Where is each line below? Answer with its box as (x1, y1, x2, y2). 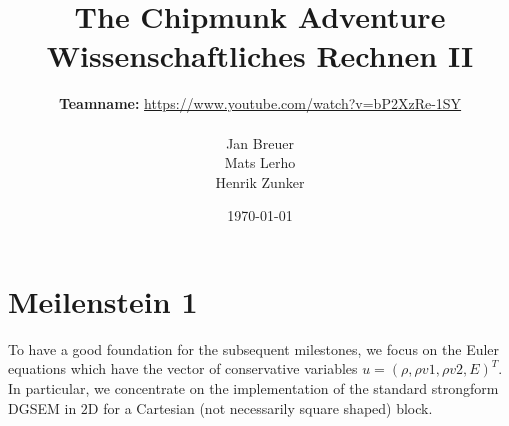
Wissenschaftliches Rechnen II (46, 35, 474, 76)
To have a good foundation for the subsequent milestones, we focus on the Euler (8, 338, 500, 359)
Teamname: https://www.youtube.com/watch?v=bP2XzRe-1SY (58, 93, 462, 114)
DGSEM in (8, 397, 77, 418)
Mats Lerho (224, 152, 296, 173)
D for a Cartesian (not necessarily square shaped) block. (87, 397, 433, 418)
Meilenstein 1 (8, 280, 198, 321)
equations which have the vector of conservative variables (8, 358, 358, 379)
